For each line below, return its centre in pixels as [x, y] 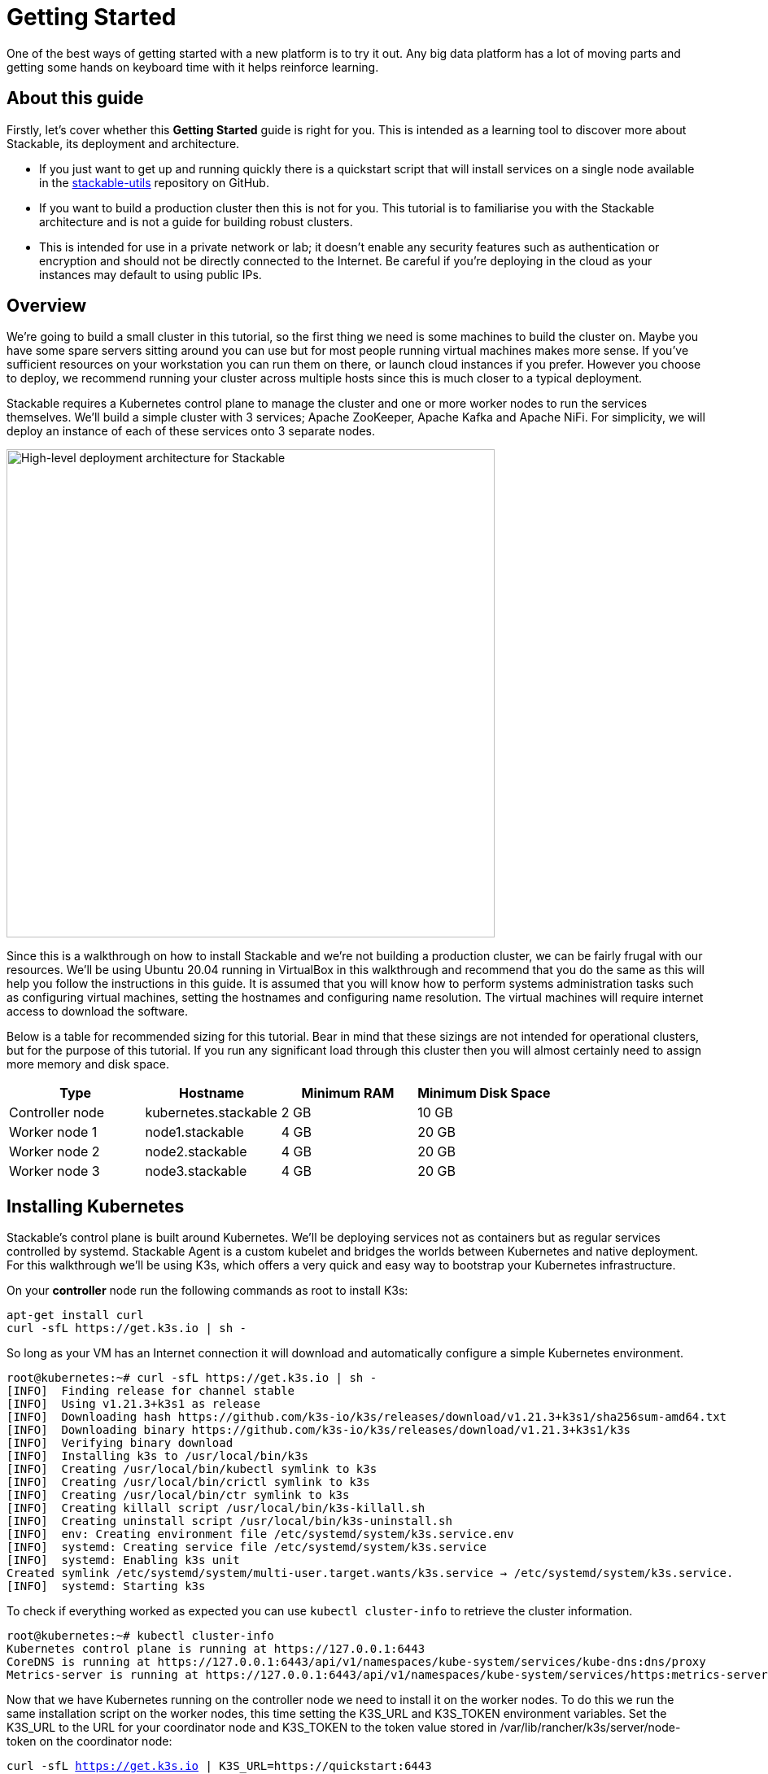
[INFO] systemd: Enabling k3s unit [123, 1560]
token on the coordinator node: [89, 1741]
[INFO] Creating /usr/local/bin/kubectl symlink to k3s [192, 1469]
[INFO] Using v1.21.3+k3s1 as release [133, 1404]
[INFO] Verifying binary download [120, 1443]
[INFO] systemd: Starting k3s [106, 1586]
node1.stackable [194, 1132]
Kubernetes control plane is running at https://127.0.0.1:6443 [216, 1649]
